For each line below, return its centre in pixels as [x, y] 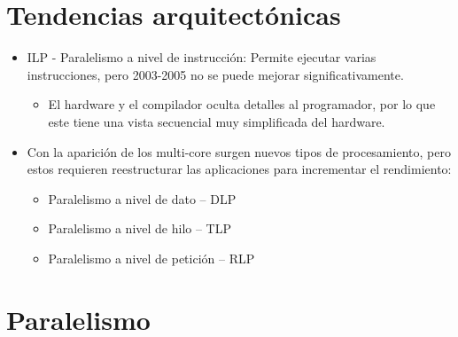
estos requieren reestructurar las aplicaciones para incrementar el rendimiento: [239, 169]
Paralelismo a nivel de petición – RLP [151, 258]
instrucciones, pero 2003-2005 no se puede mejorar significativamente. [215, 74]
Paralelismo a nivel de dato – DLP [142, 198]
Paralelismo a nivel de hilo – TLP [140, 228]
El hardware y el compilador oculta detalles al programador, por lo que [242, 104]
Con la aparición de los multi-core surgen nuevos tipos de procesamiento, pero [239, 151]
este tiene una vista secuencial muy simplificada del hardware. [217, 121]
